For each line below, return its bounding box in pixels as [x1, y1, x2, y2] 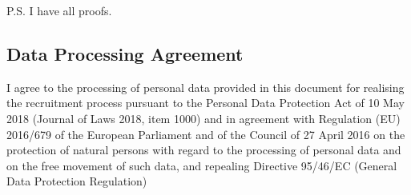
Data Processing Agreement [6, 41, 244, 66]
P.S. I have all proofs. [6, 2, 112, 18]
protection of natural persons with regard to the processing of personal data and [6, 141, 401, 158]
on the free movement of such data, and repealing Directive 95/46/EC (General [6, 157, 397, 173]
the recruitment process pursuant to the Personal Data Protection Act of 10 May [6, 94, 405, 111]
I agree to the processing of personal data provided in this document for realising [6, 78, 405, 95]
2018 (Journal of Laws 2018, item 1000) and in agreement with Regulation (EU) [6, 109, 401, 126]
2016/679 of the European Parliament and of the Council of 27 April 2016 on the [6, 125, 405, 142]
